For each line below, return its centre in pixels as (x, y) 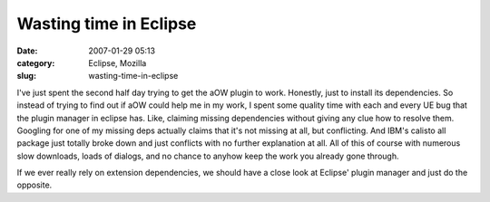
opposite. (34, 185)
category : (36, 63)
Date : (27, 51)
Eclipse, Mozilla (118, 63)
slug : (26, 76)
